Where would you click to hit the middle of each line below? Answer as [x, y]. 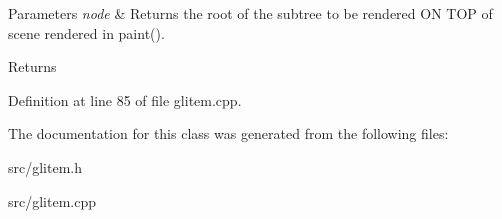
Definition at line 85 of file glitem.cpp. [125, 99]
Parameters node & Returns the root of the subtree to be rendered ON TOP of [250, 13]
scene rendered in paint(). [86, 32]
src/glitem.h [45, 166]
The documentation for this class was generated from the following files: [228, 133]
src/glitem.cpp [52, 200]
